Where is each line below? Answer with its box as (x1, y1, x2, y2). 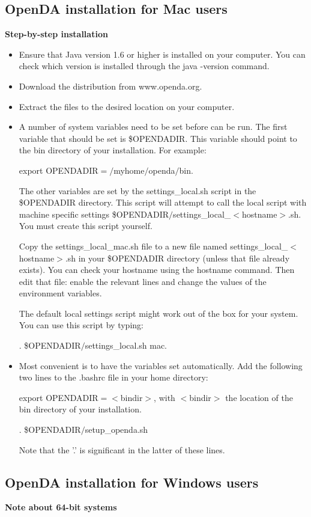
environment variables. (19, 287, 102, 299)
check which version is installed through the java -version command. (19, 60, 270, 72)
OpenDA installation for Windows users (5, 473, 259, 491)
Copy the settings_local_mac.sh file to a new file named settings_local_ (19, 239, 288, 252)
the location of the (225, 391, 293, 403)
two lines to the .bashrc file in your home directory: (19, 371, 208, 384)
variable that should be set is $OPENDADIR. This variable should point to (19, 132, 297, 144)
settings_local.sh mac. (85, 339, 168, 352)
